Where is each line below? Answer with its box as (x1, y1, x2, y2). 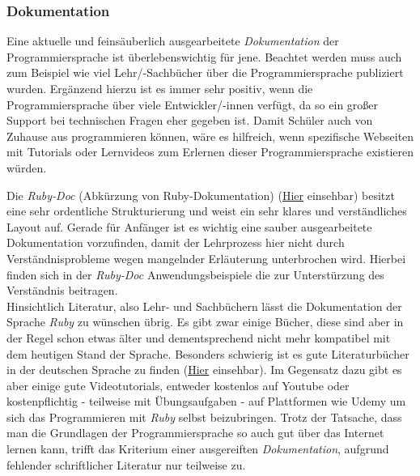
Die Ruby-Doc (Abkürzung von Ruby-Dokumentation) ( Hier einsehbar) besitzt (6, 186, 395, 203)
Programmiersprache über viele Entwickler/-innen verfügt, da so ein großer (6, 96, 379, 113)
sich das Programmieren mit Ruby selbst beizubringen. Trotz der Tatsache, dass (6, 408, 402, 425)
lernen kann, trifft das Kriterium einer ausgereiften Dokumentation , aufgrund (6, 440, 389, 457)
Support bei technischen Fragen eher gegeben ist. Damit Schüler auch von (6, 112, 373, 129)
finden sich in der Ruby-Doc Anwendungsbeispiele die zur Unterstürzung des (6, 266, 384, 283)
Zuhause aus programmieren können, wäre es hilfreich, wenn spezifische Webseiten (6, 127, 414, 144)
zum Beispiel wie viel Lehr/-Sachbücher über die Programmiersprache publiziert (6, 64, 404, 81)
